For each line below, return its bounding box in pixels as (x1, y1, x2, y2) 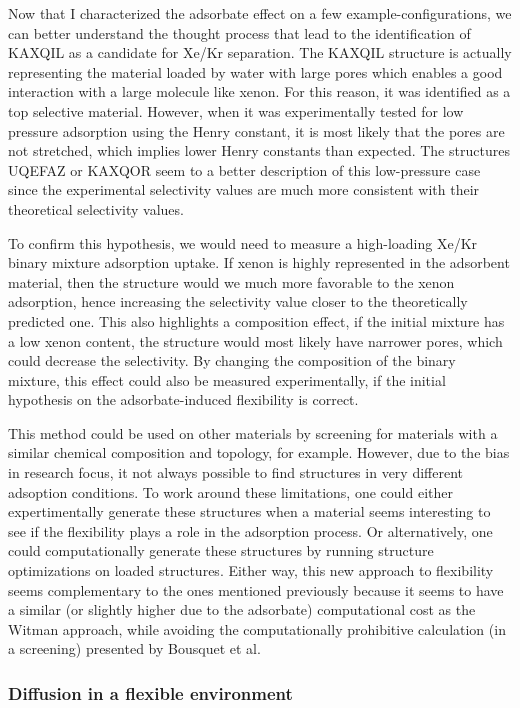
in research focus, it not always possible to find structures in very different (8, 462, 463, 483)
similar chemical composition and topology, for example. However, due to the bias (8, 442, 510, 463)
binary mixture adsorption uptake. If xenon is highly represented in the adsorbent (8, 252, 510, 273)
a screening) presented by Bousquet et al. (8, 638, 261, 659)
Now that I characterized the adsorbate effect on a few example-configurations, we (8, 3, 512, 23)
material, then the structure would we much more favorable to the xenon (8, 271, 455, 292)
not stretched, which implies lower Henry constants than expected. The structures (8, 140, 510, 161)
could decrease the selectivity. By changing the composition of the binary (8, 350, 456, 371)
